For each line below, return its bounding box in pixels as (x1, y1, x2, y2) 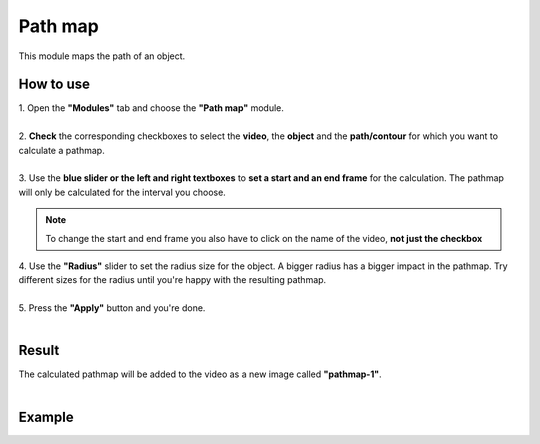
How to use (18, 76, 90, 93)
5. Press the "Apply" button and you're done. (18, 302, 206, 314)
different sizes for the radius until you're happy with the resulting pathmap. (18, 274, 327, 286)
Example (18, 408, 74, 425)
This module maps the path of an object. (18, 50, 186, 62)
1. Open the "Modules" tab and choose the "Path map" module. (18, 102, 285, 114)
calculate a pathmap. (18, 144, 105, 156)
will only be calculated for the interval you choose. (18, 186, 227, 198)
